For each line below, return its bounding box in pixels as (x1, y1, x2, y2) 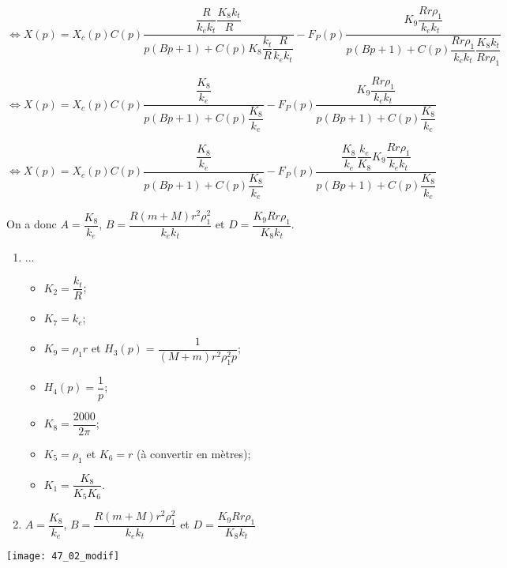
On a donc (6, 216, 57, 232)
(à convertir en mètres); (136, 445, 251, 461)
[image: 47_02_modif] (6, 551, 120, 562)
